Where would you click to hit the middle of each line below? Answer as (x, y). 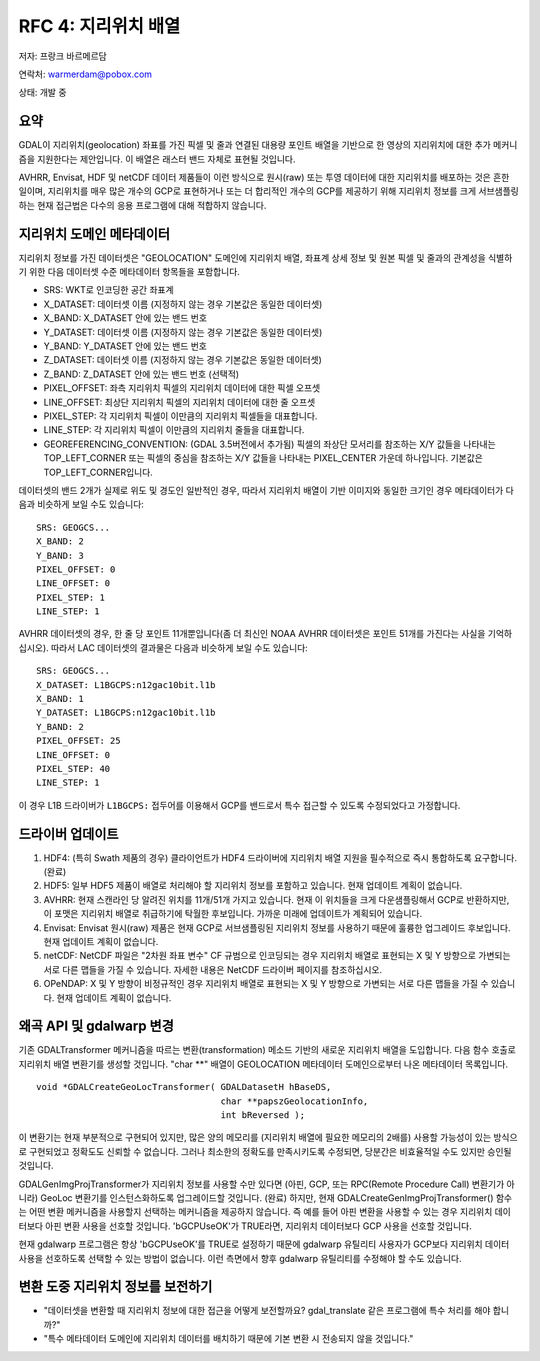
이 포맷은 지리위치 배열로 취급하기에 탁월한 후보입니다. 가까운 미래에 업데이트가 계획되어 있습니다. (233, 914)
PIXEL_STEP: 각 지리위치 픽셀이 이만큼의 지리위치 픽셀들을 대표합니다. (180, 416)
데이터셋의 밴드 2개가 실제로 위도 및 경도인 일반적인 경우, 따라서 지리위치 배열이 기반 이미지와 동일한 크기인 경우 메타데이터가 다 (266, 490)
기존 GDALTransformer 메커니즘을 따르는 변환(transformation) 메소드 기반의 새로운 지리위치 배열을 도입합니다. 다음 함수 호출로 (267, 1050)
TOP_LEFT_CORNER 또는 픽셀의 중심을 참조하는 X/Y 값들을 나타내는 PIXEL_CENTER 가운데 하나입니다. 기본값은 (263, 458)
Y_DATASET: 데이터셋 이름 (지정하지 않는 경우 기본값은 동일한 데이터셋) (183, 332)
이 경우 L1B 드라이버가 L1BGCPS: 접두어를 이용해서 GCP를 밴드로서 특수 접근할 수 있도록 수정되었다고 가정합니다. (239, 805)
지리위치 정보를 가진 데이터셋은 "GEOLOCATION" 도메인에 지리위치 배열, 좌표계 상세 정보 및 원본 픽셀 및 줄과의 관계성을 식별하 (265, 257)
